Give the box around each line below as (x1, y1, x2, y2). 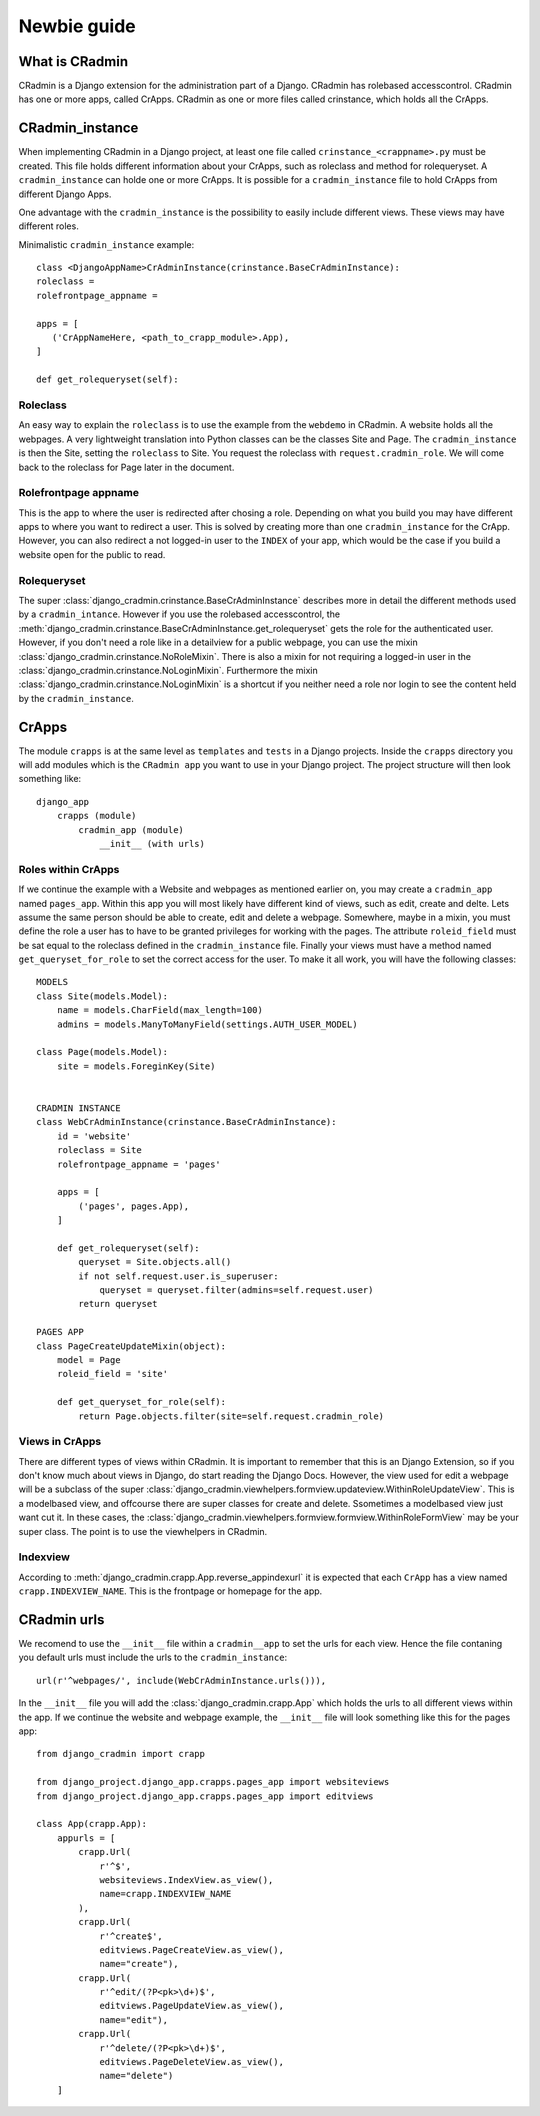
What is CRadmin (18, 53, 129, 70)
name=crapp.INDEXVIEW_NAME (99, 1888, 232, 1900)
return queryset (78, 1298, 158, 1310)
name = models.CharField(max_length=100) (56, 1005, 264, 1016)
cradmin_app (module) (78, 824, 185, 835)
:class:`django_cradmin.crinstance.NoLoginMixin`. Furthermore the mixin (18, 664, 319, 676)
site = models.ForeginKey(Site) (56, 1060, 216, 1072)
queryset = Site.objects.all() (78, 1256, 232, 1268)
